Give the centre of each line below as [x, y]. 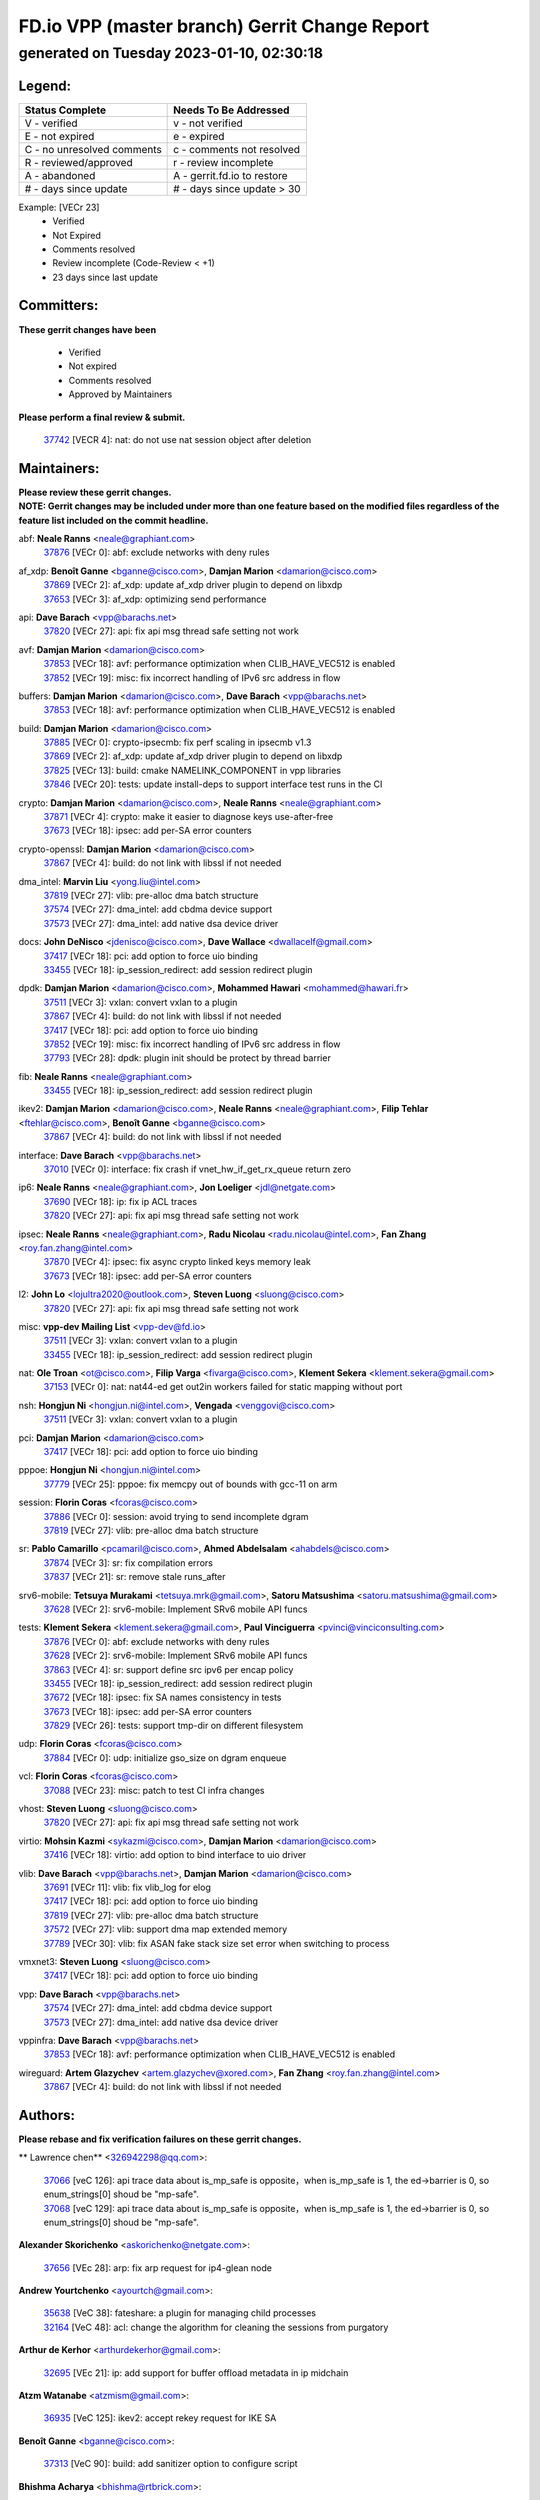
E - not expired [59, 136]
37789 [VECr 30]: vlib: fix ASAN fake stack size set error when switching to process [216, 1943]
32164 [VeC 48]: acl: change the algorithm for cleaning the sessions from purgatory [216, 2327]
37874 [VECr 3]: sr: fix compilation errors [128, 1562]
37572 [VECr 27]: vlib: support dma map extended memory [165, 1929]
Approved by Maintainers [120, 394]
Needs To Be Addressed [231, 110]
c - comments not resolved [236, 149]
